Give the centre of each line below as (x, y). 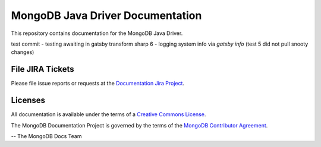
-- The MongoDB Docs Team (46, 136)
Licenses (28, 100)
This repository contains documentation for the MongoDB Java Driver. (97, 33)
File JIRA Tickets (43, 69)
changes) (23, 52)
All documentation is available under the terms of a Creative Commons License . (108, 114)
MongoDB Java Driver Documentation (106, 15)
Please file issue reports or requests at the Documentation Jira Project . (97, 84)
